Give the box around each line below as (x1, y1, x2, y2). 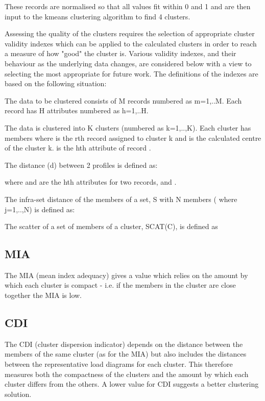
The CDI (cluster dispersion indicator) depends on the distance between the (5, 338, 243, 349)
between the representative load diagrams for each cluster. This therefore (5, 359, 233, 369)
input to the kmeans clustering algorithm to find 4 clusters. (5, 11, 190, 21)
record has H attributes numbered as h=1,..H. (5, 105, 149, 116)
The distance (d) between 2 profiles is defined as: (5, 159, 158, 170)
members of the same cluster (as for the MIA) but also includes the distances (5, 348, 247, 359)
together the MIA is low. (5, 290, 82, 300)
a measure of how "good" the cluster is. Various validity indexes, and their (5, 48, 236, 59)
